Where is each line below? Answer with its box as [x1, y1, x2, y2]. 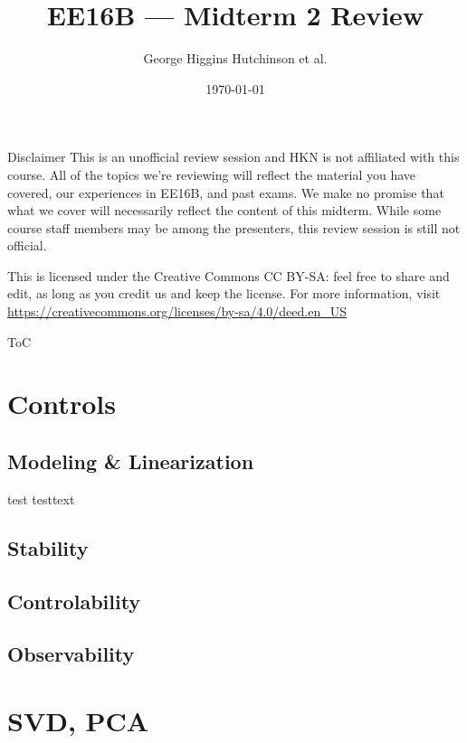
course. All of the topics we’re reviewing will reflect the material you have [7, 165, 416, 183]
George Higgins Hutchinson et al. [143, 49, 328, 68]
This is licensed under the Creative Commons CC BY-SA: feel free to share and [7, 266, 450, 285]
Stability [7, 533, 89, 561]
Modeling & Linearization [7, 447, 254, 475]
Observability [7, 640, 135, 668]
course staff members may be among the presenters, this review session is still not [7, 218, 461, 237]
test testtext [7, 489, 75, 508]
